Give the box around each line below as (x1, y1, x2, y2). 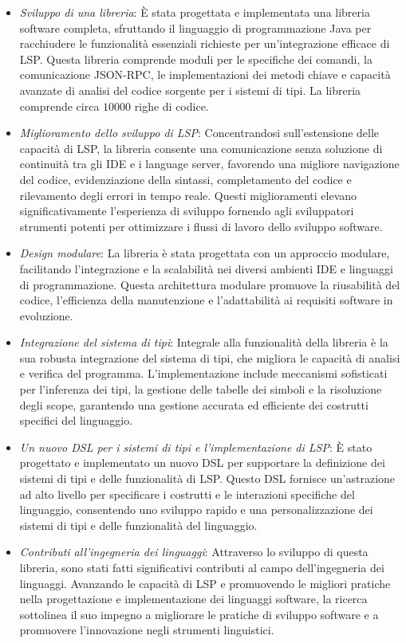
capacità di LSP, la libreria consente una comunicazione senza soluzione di (19, 139, 383, 156)
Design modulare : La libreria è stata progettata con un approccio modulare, (19, 245, 390, 261)
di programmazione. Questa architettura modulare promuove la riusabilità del (19, 276, 400, 292)
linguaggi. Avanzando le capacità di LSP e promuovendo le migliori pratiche (19, 574, 391, 591)
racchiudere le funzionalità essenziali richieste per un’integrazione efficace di (19, 35, 390, 52)
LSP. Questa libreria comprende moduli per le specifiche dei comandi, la (19, 50, 372, 67)
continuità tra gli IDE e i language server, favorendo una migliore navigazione (19, 155, 400, 172)
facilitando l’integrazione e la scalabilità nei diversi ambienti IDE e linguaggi (19, 260, 393, 276)
